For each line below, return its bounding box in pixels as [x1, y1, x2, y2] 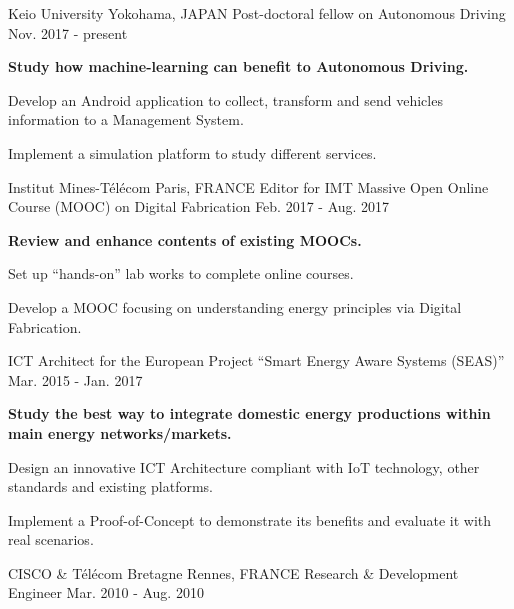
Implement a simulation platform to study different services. [8, 142, 377, 163]
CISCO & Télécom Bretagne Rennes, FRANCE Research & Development [8, 562, 459, 583]
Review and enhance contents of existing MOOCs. [8, 229, 362, 250]
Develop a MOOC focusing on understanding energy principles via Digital [8, 296, 462, 317]
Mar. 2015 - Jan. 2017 [8, 369, 143, 390]
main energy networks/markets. [8, 422, 232, 443]
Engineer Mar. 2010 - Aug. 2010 [8, 582, 204, 603]
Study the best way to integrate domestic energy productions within [8, 403, 491, 424]
